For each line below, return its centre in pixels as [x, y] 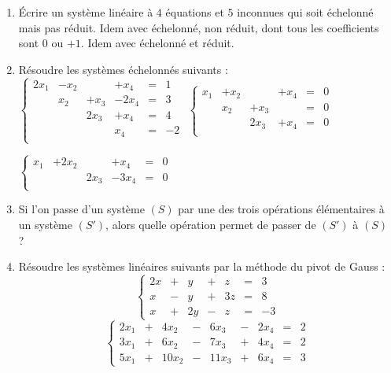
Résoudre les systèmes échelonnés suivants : [123, 69]
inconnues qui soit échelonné [305, 12]
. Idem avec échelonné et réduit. [157, 43]
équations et [195, 12]
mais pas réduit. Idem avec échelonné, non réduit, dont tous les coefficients [199, 27]
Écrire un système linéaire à [86, 12]
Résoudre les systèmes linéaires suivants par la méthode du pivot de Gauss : [202, 266]
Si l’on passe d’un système [81, 209]
